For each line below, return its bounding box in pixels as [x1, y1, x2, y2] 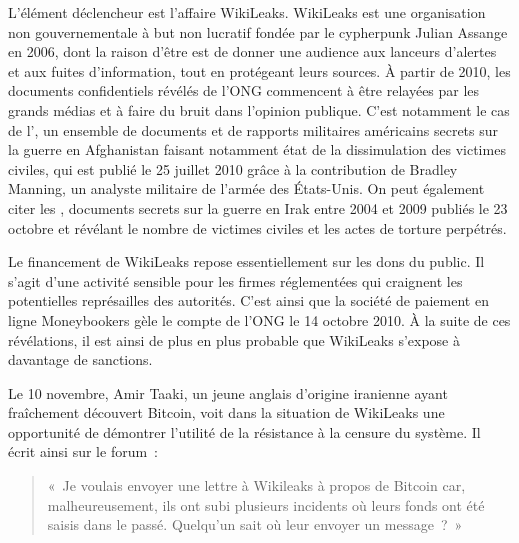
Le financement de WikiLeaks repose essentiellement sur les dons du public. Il [8, 251, 485, 272]
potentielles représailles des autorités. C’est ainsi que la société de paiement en [8, 290, 489, 311]
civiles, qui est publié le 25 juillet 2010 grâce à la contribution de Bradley [8, 158, 458, 179]
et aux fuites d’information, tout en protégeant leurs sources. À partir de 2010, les [8, 60, 511, 81]
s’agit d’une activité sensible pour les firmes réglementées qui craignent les [8, 270, 463, 291]
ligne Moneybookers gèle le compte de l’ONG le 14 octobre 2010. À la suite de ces [8, 309, 511, 330]
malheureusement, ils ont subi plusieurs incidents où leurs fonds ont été [47, 494, 485, 515]
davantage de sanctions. [8, 349, 153, 370]
